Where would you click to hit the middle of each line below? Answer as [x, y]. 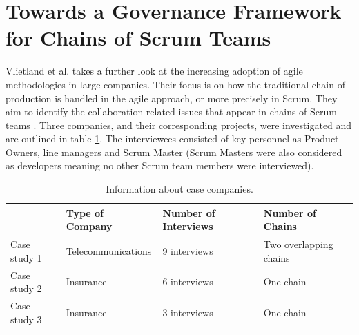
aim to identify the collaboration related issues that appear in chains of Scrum [171, 112]
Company [89, 226]
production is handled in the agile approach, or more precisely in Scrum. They [172, 98]
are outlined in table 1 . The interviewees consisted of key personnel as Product [172, 138]
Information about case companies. [179, 189]
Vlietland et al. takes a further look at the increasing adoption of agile [154, 71]
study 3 [26, 319]
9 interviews [188, 250]
